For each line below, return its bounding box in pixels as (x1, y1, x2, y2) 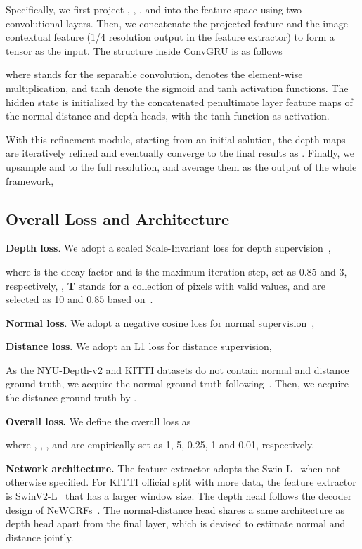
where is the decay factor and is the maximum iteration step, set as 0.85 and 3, (6, 264, 347, 278)
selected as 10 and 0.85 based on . (6, 292, 153, 306)
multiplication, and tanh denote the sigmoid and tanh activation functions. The (6, 80, 349, 95)
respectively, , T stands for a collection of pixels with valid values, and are (6, 278, 326, 292)
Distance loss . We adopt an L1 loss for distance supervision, (6, 339, 272, 354)
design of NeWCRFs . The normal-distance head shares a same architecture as (6, 502, 345, 517)
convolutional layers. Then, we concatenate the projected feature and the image (6, 15, 349, 30)
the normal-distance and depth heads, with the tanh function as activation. (6, 108, 330, 123)
